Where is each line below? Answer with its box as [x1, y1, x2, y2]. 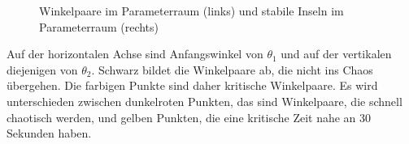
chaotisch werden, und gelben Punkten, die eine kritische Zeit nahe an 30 [7, 108, 372, 125]
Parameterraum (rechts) [39, 18, 159, 35]
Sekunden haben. [7, 125, 92, 142]
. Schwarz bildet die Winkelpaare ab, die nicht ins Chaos [91, 61, 373, 78]
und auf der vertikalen [281, 45, 392, 62]
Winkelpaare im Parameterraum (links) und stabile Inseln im [39, 2, 344, 19]
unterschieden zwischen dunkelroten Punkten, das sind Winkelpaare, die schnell [7, 92, 402, 109]
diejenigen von [7, 61, 78, 78]
